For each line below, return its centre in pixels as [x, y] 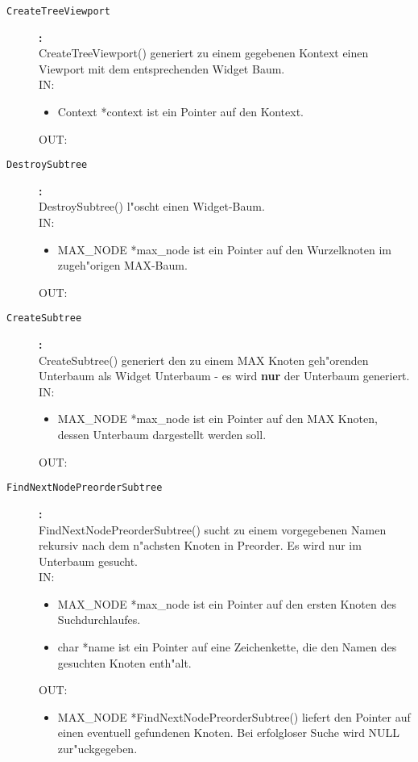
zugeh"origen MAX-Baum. [122, 265]
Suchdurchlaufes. [99, 620]
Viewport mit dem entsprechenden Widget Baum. [162, 68]
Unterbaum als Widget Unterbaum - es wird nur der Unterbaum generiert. [224, 376]
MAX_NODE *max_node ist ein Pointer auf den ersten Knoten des [227, 603]
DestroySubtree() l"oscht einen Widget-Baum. [152, 206]
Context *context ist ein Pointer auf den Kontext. [180, 112]
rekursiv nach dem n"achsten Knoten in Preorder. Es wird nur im [200, 545]
